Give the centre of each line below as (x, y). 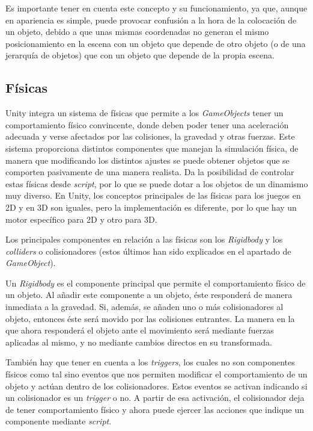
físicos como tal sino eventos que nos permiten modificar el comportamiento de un (156, 374)
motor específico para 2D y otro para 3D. (81, 219)
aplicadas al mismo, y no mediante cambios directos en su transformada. (139, 342)
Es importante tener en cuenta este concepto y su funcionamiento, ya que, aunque (156, 8)
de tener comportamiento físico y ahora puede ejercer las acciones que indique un (155, 409)
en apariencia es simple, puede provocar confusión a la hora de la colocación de (151, 20)
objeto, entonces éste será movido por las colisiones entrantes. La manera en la (150, 318)
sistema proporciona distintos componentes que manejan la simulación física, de (152, 148)
